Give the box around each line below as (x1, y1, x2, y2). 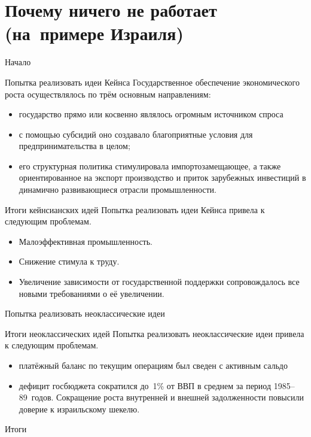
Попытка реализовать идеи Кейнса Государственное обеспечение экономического (5, 75, 300, 88)
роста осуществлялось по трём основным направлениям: (5, 87, 211, 100)
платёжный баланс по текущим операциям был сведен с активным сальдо (19, 359, 288, 371)
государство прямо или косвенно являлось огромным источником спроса (19, 108, 283, 120)
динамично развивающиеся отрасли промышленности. (19, 183, 217, 196)
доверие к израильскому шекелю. (19, 402, 140, 415)
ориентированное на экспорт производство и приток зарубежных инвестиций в (19, 171, 306, 184)
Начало (5, 56, 31, 68)
